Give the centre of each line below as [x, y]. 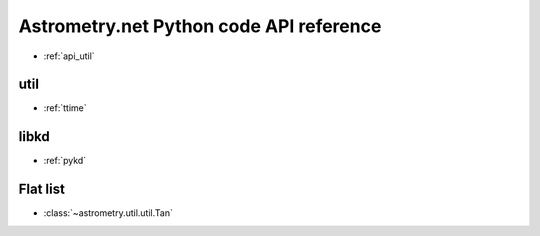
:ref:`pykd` [65, 161]
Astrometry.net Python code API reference [200, 26]
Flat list [41, 189]
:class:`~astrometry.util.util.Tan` [108, 213]
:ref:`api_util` [69, 56]
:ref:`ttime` [65, 108]
